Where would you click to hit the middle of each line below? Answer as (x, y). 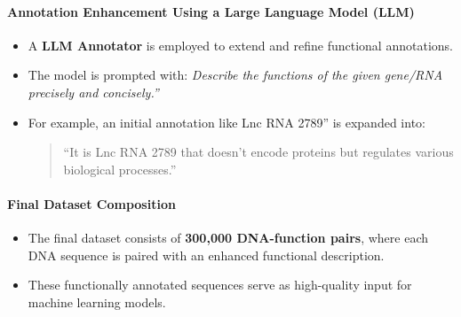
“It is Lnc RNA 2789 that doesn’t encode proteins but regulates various (258, 152)
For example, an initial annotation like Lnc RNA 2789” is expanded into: (227, 122)
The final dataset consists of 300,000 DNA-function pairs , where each (228, 238)
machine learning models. (97, 302)
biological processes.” (120, 169)
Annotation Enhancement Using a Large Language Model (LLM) (211, 11)
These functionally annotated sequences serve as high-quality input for (220, 285)
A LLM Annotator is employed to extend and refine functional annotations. (240, 45)
